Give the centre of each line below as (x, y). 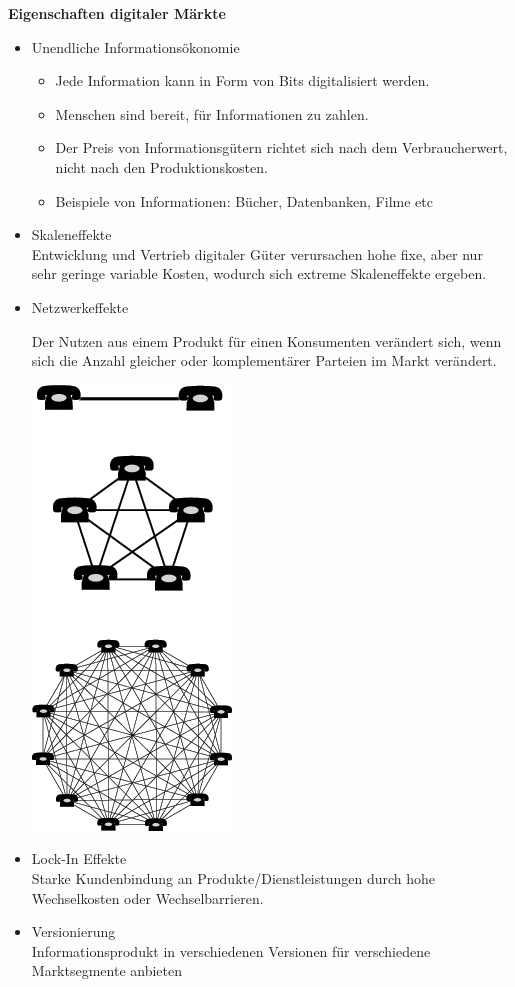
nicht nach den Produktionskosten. (161, 166)
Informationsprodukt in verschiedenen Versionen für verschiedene (231, 950)
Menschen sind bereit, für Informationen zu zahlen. (212, 113)
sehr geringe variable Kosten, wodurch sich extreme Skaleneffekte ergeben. (259, 273)
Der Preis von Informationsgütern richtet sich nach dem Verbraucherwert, (281, 147)
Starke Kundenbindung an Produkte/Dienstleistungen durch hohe (233, 877)
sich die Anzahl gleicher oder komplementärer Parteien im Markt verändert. (264, 360)
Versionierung (73, 931)
